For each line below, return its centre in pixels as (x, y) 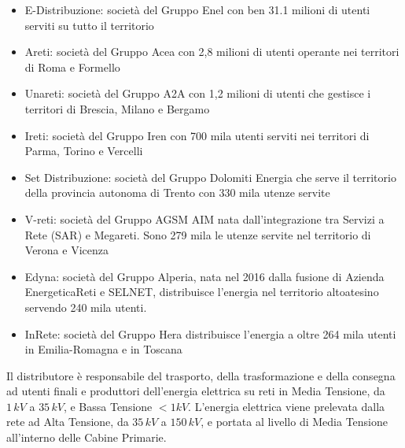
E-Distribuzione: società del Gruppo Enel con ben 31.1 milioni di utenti (197, 9)
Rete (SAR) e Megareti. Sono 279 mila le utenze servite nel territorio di (198, 234)
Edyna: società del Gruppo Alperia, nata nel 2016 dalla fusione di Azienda (204, 276)
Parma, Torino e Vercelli (84, 151)
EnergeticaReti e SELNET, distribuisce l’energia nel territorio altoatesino (202, 292)
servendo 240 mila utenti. (86, 307)
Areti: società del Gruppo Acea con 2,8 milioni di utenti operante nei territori (212, 52)
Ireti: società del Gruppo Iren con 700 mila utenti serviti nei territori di (197, 135)
